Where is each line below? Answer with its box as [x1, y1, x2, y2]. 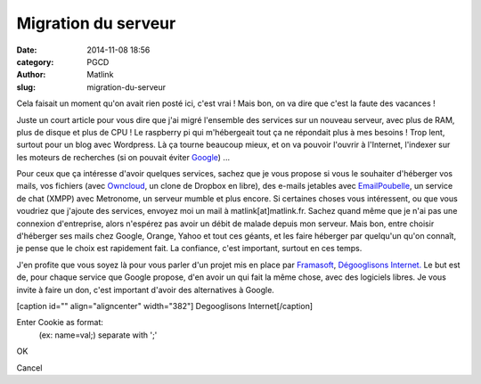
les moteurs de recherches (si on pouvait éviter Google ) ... [16, 151, 231, 162]
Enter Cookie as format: [16, 317, 104, 328]
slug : [16, 81, 36, 93]
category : [16, 56, 54, 67]
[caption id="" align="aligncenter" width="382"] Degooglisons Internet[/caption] [16, 300, 314, 311]
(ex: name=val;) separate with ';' [38, 330, 158, 340]
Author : [16, 69, 46, 80]
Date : [16, 45, 37, 55]
